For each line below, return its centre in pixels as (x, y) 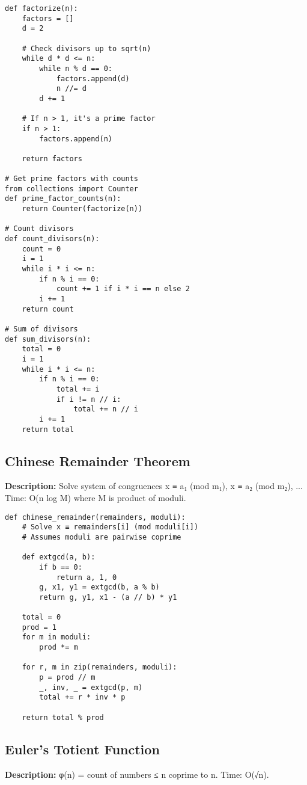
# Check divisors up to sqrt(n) (87, 48)
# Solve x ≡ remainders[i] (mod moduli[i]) (110, 527)
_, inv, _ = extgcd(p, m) (91, 687)
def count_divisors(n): (52, 239)
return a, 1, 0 (87, 577)
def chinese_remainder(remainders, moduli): (95, 517)
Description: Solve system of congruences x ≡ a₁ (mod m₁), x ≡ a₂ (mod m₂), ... (154, 486)
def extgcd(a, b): (59, 557)
